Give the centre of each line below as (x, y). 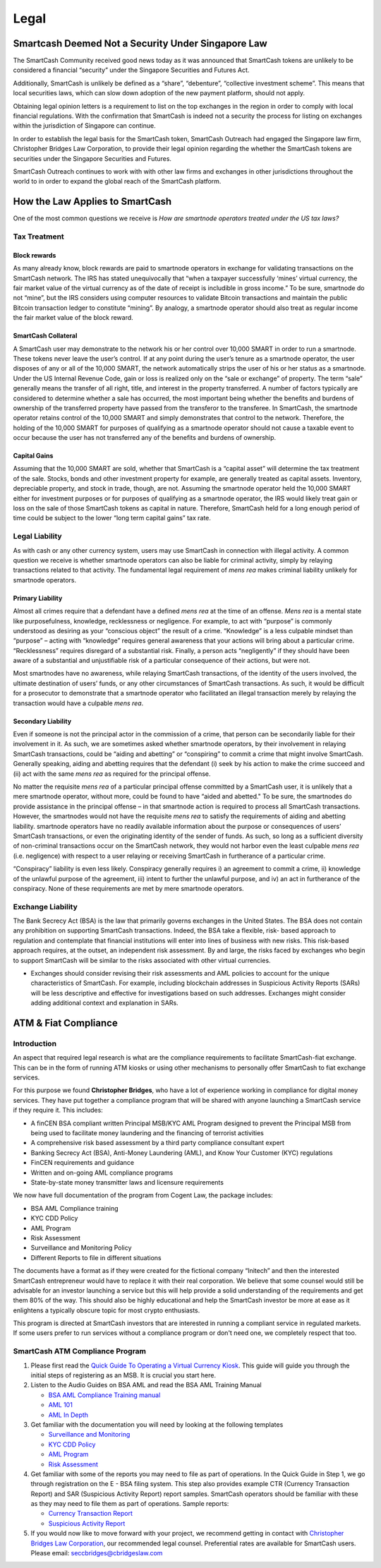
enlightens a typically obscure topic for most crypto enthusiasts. (107, 1310)
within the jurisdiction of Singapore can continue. (84, 126)
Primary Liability (38, 598)
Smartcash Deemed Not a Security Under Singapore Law (140, 43)
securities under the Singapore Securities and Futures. (92, 158)
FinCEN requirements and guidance (82, 1163)
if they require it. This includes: (58, 1110)
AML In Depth (68, 1415)
